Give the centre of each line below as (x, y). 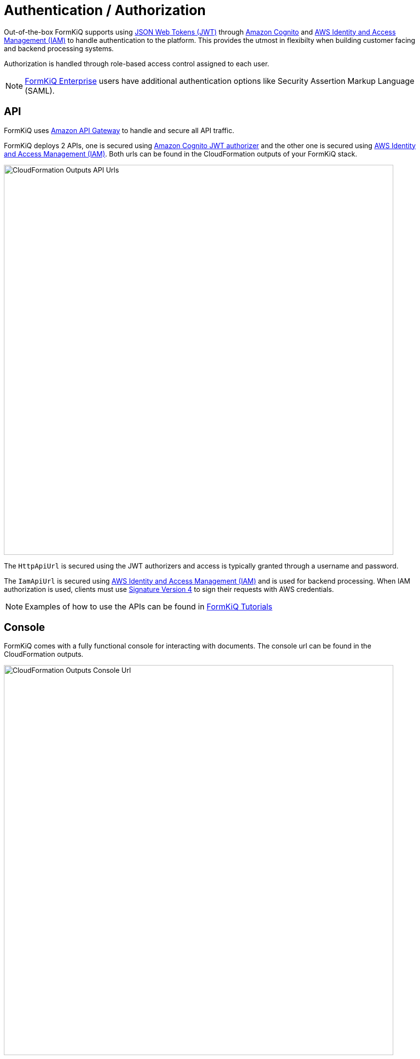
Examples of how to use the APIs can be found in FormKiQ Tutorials (149, 606)
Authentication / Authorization (105, 10)
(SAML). (40, 90)
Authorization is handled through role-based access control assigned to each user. (137, 63)
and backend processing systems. (59, 48)
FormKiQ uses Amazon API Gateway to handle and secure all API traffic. (119, 130)
